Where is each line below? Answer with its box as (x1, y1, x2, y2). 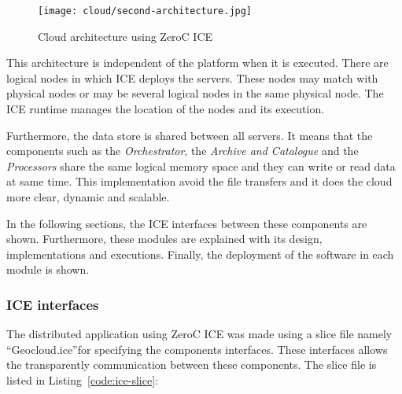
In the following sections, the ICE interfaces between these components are (6, 215, 367, 231)
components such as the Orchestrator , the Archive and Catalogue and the (6, 142, 359, 159)
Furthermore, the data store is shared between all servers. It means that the (6, 127, 373, 143)
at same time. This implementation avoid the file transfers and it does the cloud (6, 173, 393, 190)
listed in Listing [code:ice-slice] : (6, 371, 158, 388)
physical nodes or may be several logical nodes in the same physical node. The (6, 85, 384, 101)
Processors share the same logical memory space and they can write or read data (6, 157, 396, 174)
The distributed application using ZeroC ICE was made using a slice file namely (6, 326, 393, 342)
